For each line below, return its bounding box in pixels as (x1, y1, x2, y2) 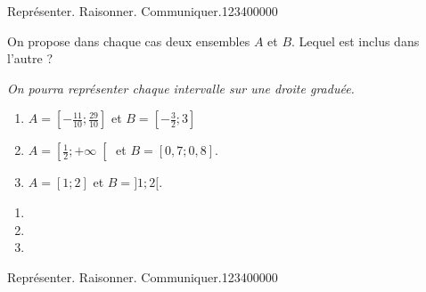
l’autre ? (7, 49, 53, 68)
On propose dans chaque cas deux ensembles (7, 31, 250, 50)
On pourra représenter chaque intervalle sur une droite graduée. (7, 78, 355, 97)
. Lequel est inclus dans (291, 31, 420, 50)
